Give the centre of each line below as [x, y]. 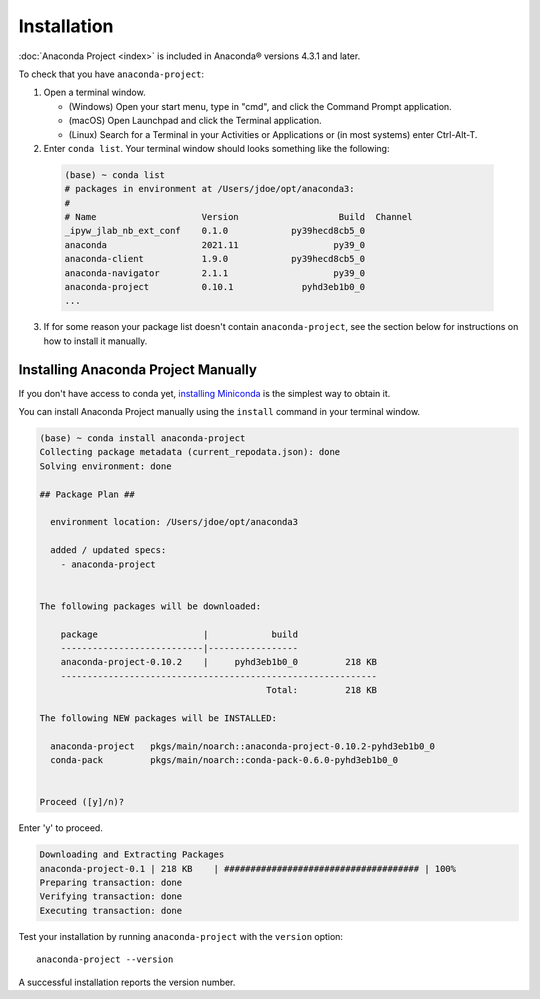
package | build [179, 634]
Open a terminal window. [94, 92]
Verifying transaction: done [111, 896]
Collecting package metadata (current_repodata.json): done [190, 452]
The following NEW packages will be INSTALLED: [158, 718]
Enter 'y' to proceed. [61, 828]
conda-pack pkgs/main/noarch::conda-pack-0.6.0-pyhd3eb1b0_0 [224, 760]
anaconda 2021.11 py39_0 [215, 244]
